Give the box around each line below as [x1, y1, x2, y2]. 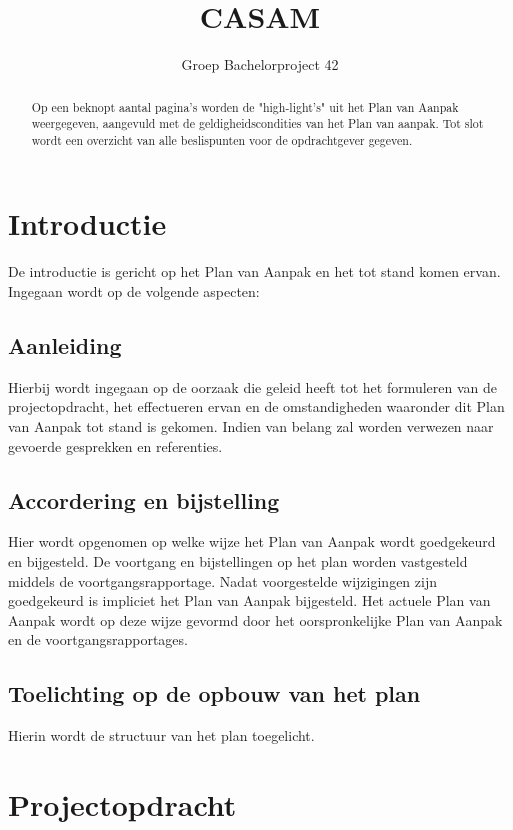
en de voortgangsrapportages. [8, 629, 188, 650]
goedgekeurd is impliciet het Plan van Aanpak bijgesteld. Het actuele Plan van [8, 590, 491, 611]
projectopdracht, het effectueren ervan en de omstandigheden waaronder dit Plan [8, 396, 505, 417]
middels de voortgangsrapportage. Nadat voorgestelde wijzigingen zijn [8, 570, 437, 591]
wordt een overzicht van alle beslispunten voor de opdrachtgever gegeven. [31, 131, 413, 148]
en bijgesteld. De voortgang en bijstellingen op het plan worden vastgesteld [8, 550, 468, 571]
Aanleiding [8, 330, 122, 360]
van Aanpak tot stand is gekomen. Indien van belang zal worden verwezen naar [8, 416, 494, 436]
